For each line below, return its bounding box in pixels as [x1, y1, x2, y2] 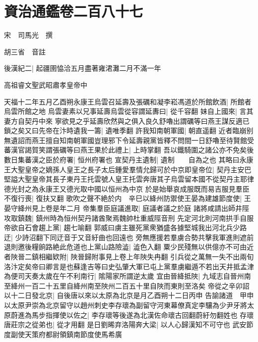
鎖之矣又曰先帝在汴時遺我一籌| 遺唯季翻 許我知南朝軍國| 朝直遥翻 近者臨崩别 [4, 125, 254, 136]
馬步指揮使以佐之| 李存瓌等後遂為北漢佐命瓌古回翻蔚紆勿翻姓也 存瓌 [31, 309, 254, 320]
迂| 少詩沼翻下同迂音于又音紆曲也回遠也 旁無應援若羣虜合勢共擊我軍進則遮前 [4, 232, 254, 242]
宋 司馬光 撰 [4, 30, 53, 40]
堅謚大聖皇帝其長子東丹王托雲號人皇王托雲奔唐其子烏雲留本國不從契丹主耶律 [4, 174, 254, 184]
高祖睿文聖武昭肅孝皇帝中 [4, 79, 87, 90]
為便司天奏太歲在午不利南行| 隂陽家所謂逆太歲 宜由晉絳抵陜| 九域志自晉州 [4, 271, 244, 281]
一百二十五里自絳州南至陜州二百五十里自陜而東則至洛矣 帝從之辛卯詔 [24, 280, 250, 291]
